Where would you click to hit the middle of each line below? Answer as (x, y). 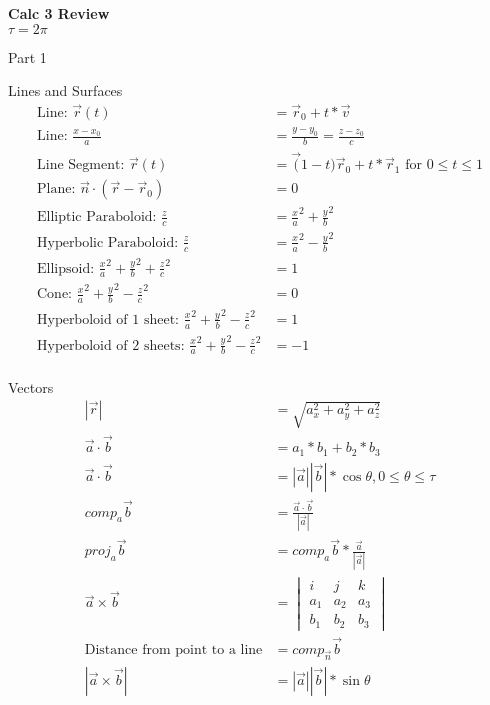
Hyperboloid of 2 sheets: (110, 345)
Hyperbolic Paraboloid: (107, 242)
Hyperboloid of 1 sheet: (108, 319)
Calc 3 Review (59, 13)
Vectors (31, 386)
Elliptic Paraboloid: (96, 217)
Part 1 (27, 56)
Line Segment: (80, 165)
